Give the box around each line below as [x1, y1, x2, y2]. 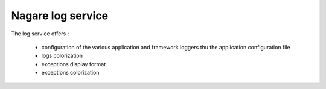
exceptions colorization [41, 69, 100, 76]
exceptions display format [41, 60, 106, 67]
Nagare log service [11, 9, 109, 22]
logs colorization [41, 52, 83, 60]
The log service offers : [11, 30, 69, 37]
